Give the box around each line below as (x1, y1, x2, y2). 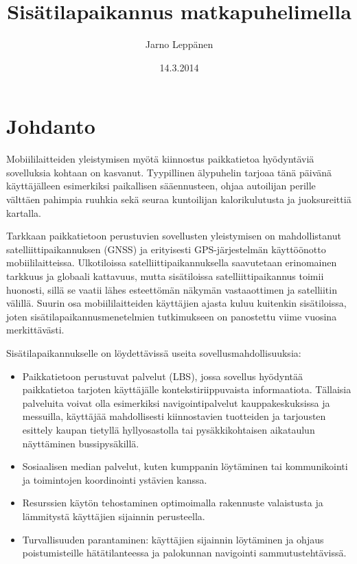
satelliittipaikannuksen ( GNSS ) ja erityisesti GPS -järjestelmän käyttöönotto (6, 242, 326, 256)
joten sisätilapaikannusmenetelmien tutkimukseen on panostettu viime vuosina (6, 309, 337, 323)
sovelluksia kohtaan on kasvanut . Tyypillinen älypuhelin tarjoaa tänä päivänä (6, 165, 332, 179)
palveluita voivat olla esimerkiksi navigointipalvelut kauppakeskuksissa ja (22, 395, 330, 410)
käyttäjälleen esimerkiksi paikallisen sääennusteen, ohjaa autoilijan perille (6, 178, 316, 193)
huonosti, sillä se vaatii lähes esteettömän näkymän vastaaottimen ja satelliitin (6, 282, 337, 296)
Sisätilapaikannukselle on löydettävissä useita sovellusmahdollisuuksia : (6, 345, 301, 360)
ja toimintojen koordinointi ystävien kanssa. (22, 472, 207, 486)
